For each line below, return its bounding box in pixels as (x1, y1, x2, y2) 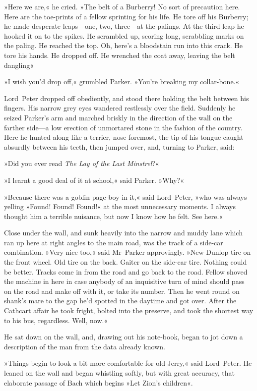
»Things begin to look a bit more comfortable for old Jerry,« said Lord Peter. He (4, 358, 252, 368)
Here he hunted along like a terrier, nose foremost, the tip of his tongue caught (4, 132, 244, 142)
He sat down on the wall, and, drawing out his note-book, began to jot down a (4, 332, 243, 342)
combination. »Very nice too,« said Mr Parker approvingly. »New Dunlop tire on (4, 247, 251, 257)
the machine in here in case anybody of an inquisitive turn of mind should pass (4, 276, 245, 286)
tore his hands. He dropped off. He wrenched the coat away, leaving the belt (4, 50, 235, 60)
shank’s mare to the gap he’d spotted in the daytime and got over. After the (4, 295, 237, 306)
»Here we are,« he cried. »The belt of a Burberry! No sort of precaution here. (4, 1, 240, 11)
